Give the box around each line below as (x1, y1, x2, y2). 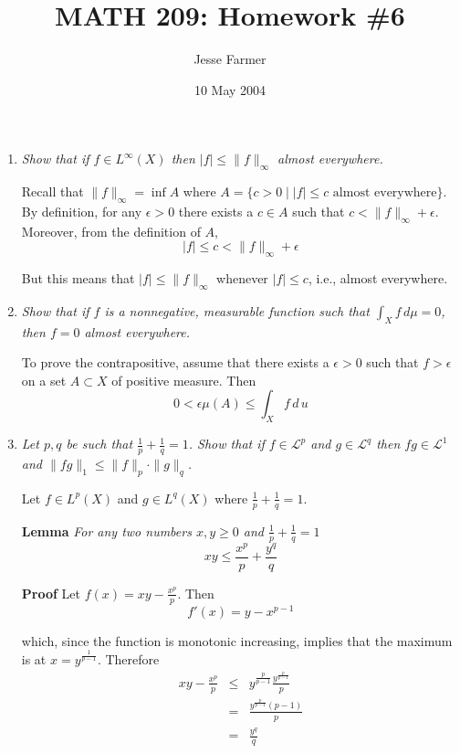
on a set (21, 370, 67, 389)
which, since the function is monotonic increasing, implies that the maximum (21, 631, 453, 650)
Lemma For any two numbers (21, 521, 192, 540)
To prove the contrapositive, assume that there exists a (21, 353, 329, 372)
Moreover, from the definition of (21, 221, 201, 240)
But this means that (21, 269, 135, 288)
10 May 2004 (193, 80, 267, 99)
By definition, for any (21, 201, 142, 220)
